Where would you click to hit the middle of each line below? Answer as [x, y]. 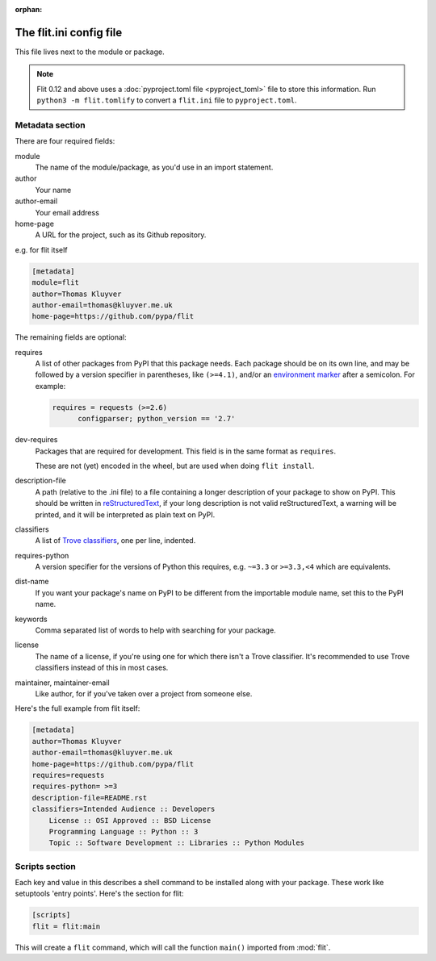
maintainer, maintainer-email [62, 683]
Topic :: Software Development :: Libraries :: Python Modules [177, 843]
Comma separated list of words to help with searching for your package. [155, 630]
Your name [53, 190]
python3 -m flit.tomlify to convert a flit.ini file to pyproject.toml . [167, 100]
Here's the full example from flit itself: [78, 708]
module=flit [56, 283]
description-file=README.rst [90, 798]
